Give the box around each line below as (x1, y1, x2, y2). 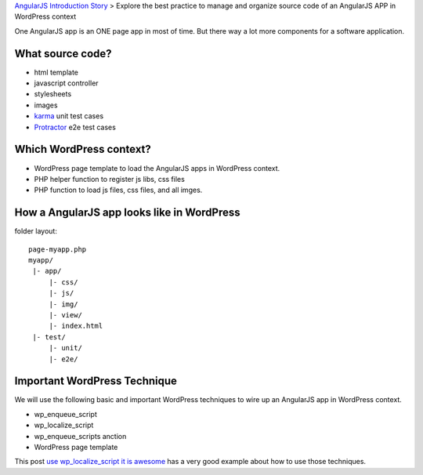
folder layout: (14, 227, 58, 236)
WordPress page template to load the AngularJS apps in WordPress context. (34, 163, 280, 172)
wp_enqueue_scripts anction (34, 431, 127, 441)
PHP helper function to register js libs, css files (34, 174, 186, 183)
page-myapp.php (28, 245, 87, 254)
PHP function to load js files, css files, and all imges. (34, 185, 203, 195)
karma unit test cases (34, 111, 104, 121)
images (34, 100, 58, 110)
